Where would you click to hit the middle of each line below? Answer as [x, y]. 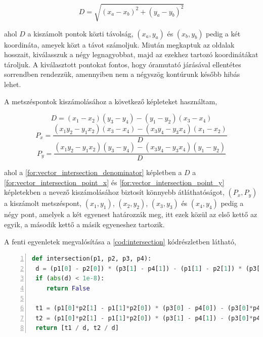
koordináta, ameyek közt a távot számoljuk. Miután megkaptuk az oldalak [119, 44]
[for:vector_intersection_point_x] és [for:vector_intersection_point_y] [114, 182]
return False [68, 288]
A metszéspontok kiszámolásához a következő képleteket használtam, [111, 101]
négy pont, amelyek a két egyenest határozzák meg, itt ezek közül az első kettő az [131, 214]
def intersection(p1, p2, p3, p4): [92, 259]
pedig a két [223, 33]
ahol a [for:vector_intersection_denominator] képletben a [93, 172]
